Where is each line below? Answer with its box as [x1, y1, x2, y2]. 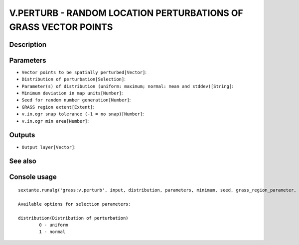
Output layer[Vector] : [21, 144, 76, 150]
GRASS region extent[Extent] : [21, 104, 94, 110]
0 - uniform [39, 222, 68, 228]
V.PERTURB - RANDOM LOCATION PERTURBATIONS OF [9, 7, 244, 18]
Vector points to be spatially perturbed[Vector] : [21, 69, 147, 75]
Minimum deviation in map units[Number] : [21, 90, 123, 96]
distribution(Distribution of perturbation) [18, 215, 129, 221]
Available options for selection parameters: [18, 201, 132, 207]
